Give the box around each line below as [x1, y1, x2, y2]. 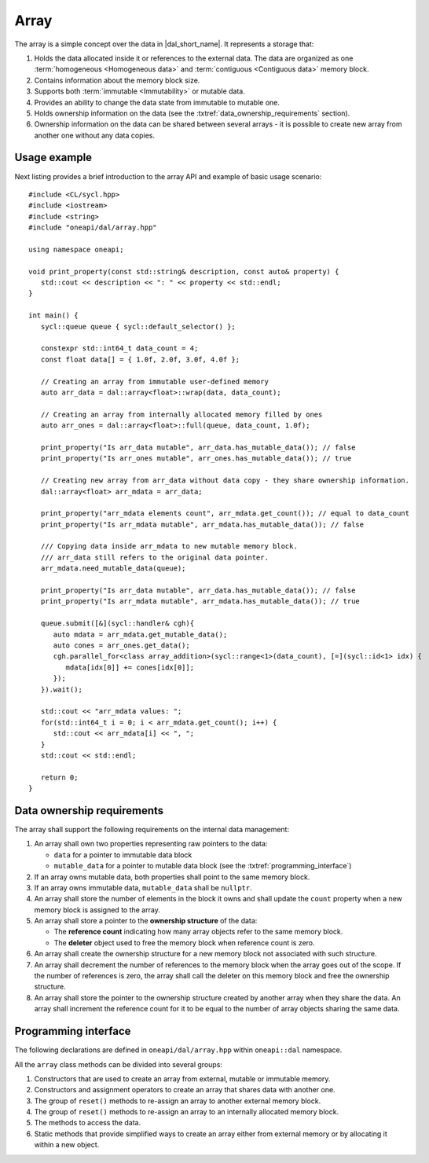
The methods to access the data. [34, 1118, 141, 1128]
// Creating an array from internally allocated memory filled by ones [40, 409, 323, 419]
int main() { [28, 311, 79, 320]
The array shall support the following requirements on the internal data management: [14, 824, 290, 834]
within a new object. [34, 1140, 100, 1150]
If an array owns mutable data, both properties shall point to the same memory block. [34, 872, 310, 882]
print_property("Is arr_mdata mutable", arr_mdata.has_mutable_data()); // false [40, 519, 365, 529]
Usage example [14, 151, 93, 164]
